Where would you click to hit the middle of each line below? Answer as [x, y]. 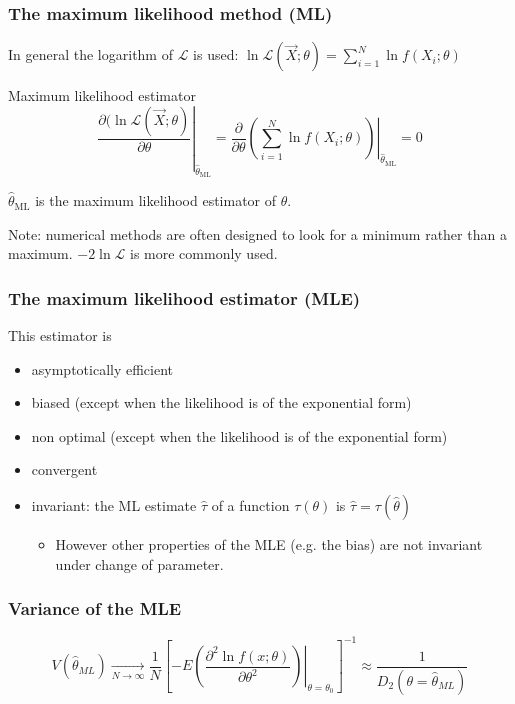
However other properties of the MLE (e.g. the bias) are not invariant [269, 544]
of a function [250, 505]
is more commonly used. [204, 253]
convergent [64, 469]
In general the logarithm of [90, 54]
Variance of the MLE [95, 608]
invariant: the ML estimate [114, 505]
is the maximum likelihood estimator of [156, 200]
